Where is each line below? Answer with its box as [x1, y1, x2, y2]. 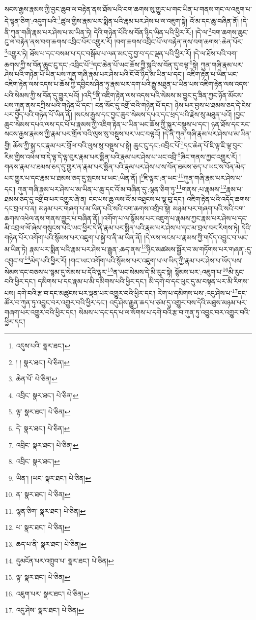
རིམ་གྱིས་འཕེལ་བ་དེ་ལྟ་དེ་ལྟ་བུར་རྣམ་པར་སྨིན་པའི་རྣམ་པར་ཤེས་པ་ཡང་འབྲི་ [4, 151, 178, 161]
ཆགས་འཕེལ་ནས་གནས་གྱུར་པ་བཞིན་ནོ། [4, 213, 99, 223]
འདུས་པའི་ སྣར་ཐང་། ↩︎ [16, 340, 70, 350]
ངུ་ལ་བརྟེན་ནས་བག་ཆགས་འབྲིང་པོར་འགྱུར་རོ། [4, 36, 113, 47]
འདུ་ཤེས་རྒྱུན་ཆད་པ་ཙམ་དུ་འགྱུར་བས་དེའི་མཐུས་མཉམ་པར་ [109, 297, 247, 308]
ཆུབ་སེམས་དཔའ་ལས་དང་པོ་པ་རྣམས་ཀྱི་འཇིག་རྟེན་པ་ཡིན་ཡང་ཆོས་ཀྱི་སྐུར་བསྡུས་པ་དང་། [4, 119, 209, 129]
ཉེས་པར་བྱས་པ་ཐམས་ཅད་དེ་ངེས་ [174, 99, 252, 110]
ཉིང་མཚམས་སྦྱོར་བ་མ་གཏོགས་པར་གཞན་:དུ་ [147, 244, 252, 254]
